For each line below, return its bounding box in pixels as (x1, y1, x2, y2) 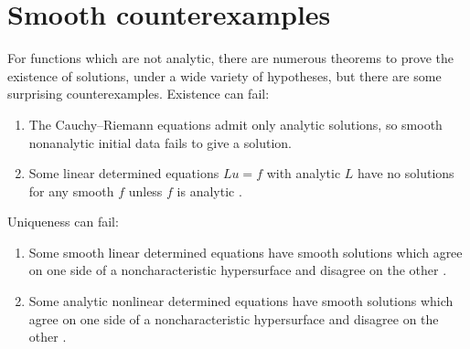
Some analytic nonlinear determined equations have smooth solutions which (28, 291, 454, 311)
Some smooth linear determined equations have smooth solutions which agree (28, 242, 463, 261)
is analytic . (176, 181, 242, 200)
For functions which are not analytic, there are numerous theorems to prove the (7, 48, 454, 68)
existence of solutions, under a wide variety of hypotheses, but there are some (7, 66, 442, 85)
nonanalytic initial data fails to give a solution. (28, 132, 292, 152)
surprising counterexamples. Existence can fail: (7, 84, 270, 103)
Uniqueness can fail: (7, 212, 119, 231)
